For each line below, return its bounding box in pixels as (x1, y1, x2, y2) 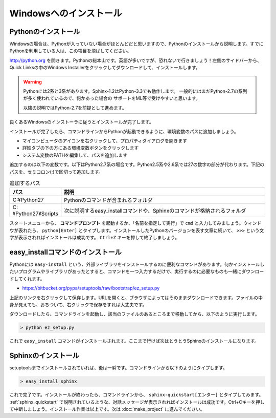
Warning (23, 78, 42, 85)
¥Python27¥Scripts (12, 210, 59, 217)
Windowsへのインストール (9, 8, 122, 19)
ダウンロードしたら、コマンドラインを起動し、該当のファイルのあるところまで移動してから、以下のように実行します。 (9, 311, 260, 317)
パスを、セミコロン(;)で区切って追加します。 (9, 169, 103, 175)
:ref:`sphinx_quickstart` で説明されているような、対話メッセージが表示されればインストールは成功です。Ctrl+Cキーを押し (9, 399, 265, 405)
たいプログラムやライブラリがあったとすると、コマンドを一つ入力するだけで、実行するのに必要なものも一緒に (9, 268, 242, 275)
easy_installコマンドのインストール (9, 247, 122, 256)
